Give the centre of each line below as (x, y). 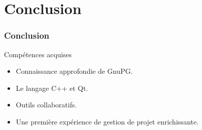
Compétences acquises (38, 54)
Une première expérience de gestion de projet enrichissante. (107, 121)
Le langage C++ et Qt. (52, 88)
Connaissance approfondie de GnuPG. (74, 71)
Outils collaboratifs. (46, 105)
